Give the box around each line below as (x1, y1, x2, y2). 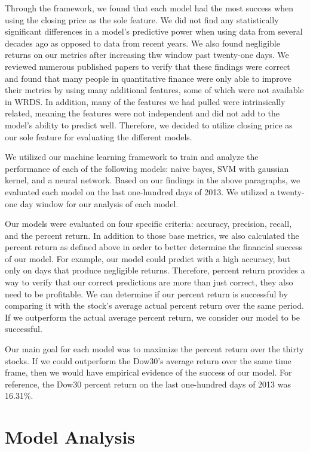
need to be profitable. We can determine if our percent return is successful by (5, 287, 288, 300)
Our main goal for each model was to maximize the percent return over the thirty (5, 343, 304, 355)
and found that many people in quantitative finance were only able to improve (5, 72, 291, 84)
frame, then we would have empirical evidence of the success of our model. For (5, 366, 292, 379)
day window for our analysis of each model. (20, 197, 179, 210)
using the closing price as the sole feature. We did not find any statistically (5, 13, 279, 26)
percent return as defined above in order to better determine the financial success (5, 241, 302, 253)
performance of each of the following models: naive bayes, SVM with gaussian (5, 162, 289, 174)
